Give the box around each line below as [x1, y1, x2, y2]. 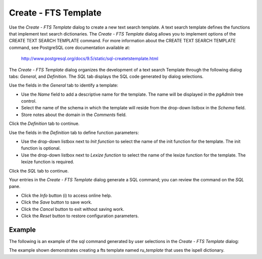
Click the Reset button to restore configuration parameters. [21, 213, 139, 219]
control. [21, 98, 37, 104]
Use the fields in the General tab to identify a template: [9, 83, 118, 88]
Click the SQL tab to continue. [9, 168, 69, 173]
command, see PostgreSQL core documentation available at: [9, 44, 131, 51]
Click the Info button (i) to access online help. [21, 192, 112, 198]
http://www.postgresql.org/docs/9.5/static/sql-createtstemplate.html [21, 56, 159, 62]
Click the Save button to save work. [21, 199, 92, 205]
